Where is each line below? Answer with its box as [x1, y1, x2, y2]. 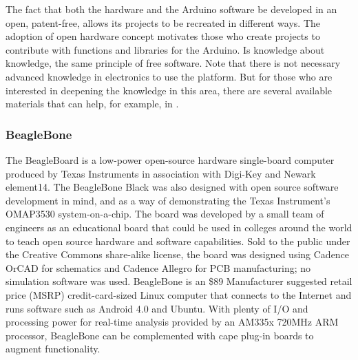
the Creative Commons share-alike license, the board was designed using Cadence [6, 247, 350, 262]
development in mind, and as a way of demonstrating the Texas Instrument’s [6, 193, 330, 207]
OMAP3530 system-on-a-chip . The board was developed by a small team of [6, 207, 324, 221]
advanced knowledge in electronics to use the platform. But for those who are [6, 69, 333, 83]
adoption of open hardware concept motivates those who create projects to [6, 29, 320, 43]
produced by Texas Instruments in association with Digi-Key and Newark [6, 166, 316, 180]
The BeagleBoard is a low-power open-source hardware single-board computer [6, 152, 335, 167]
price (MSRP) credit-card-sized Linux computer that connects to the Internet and [6, 287, 352, 301]
